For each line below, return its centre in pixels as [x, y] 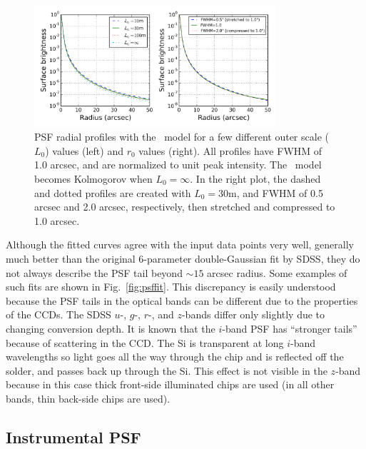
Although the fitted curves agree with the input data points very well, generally [180, 244]
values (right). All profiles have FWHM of [230, 150]
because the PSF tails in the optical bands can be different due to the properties [182, 300]
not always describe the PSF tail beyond [94, 272]
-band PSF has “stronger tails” [290, 328]
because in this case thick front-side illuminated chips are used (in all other [170, 384]
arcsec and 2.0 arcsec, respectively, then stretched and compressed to [185, 207]
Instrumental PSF [73, 437]
